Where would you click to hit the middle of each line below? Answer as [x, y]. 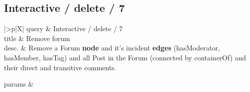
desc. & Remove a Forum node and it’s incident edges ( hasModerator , [112, 48]
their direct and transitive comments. [60, 67]
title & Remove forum [37, 38]
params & [19, 84]
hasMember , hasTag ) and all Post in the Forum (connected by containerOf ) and [125, 57]
